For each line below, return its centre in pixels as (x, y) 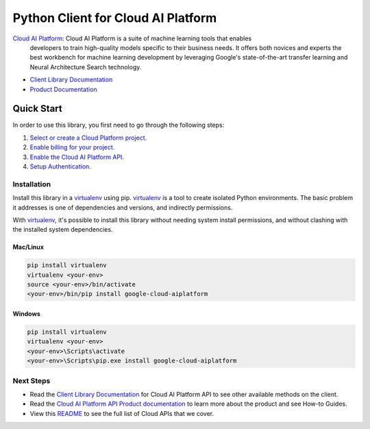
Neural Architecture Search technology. (86, 67)
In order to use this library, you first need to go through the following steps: (119, 125)
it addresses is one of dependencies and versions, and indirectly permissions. (123, 207)
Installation (32, 184)
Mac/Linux (28, 247)
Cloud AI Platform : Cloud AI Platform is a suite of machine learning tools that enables (132, 38)
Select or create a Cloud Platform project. (88, 138)
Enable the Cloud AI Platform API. (77, 157)
